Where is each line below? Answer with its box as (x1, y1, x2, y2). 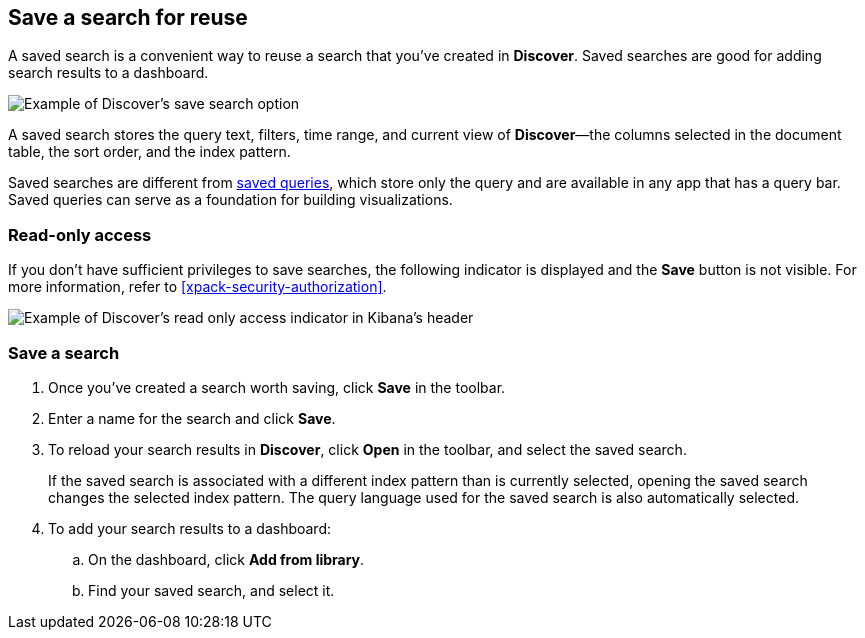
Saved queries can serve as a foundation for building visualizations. (8, 191, 453, 209)
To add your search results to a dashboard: (48, 519, 332, 537)
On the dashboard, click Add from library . (88, 550, 365, 568)
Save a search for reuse (8, 5, 248, 30)
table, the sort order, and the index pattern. (8, 143, 291, 161)
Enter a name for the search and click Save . (48, 409, 336, 427)
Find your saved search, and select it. (88, 581, 335, 599)
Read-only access (8, 224, 152, 245)
